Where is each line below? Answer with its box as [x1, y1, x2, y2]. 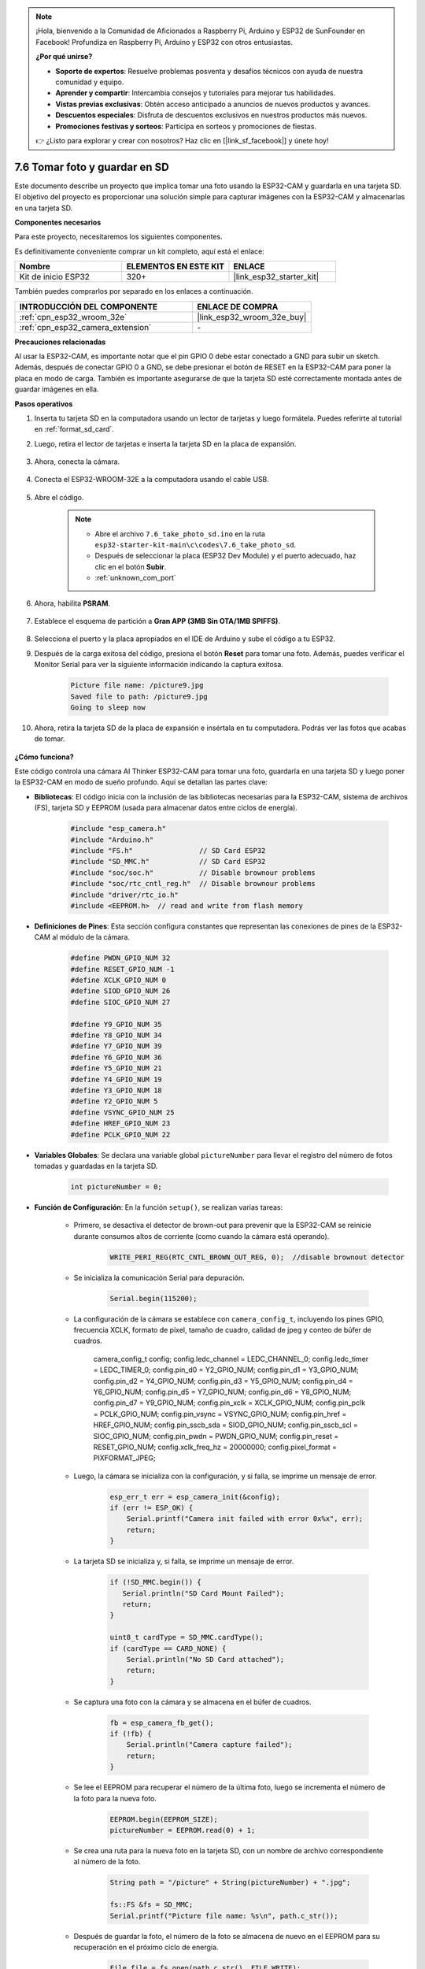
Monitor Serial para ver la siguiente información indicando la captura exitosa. [34, 660, 283, 669]
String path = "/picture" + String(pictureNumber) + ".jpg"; [109, 1878, 351, 1887]
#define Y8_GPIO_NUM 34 [70, 1031, 163, 1040]
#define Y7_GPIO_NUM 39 [70, 1042, 163, 1051]
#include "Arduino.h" [70, 835, 154, 844]
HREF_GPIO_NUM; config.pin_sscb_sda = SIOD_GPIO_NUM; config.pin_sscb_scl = [93, 1420, 358, 1429]
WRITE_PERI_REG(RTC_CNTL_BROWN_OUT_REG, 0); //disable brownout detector [109, 1252, 405, 1262]
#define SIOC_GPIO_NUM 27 [70, 997, 171, 1007]
